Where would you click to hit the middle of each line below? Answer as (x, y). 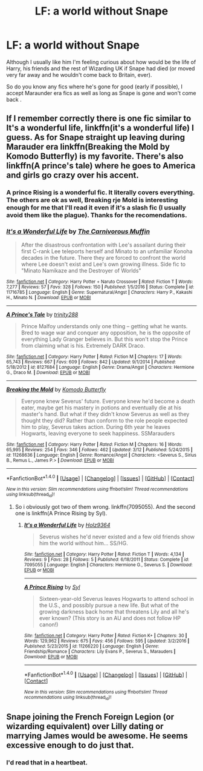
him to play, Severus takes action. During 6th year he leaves (95, 427)
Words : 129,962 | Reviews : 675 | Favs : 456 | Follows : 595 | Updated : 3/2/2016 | (107, 641)
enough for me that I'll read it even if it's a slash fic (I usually (96, 208)
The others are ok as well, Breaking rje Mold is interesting (92, 200)
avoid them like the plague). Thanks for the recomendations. (97, 215)
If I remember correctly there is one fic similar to (99, 118)
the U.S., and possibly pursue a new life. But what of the (109, 605)
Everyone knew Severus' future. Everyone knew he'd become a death (108, 401)
